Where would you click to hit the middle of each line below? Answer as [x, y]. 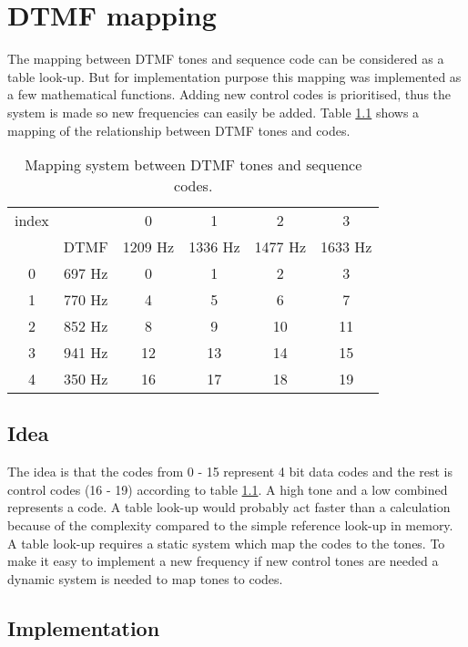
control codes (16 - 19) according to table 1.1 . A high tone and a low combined [228, 489]
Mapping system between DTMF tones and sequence [193, 165]
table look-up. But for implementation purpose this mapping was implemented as [234, 76]
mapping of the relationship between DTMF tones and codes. [179, 130]
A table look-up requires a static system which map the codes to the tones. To [226, 543]
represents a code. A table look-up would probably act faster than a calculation [229, 507]
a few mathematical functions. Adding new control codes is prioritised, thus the [229, 94]
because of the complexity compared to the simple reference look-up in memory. [230, 525]
